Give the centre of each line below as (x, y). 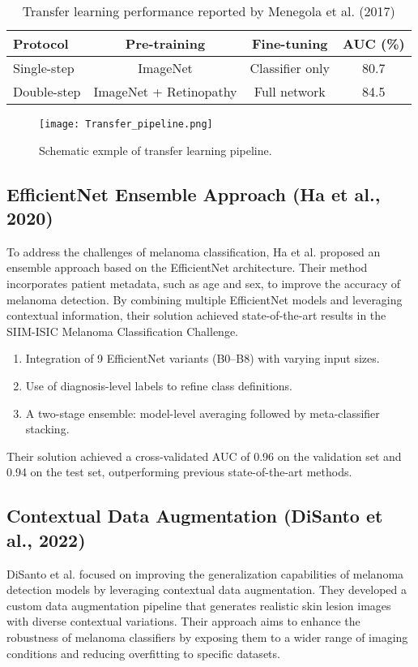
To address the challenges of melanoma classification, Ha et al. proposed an (194, 251)
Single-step (44, 68)
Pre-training (165, 43)
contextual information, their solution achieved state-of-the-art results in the (196, 315)
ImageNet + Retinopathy (165, 91)
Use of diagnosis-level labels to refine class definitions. (159, 385)
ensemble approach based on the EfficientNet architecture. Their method (187, 267)
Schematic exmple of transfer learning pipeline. (156, 150)
